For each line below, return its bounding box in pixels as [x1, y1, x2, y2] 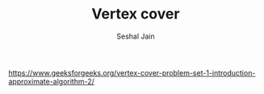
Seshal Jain [116, 31, 155, 41]
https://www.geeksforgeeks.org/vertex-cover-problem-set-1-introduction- [8, 67, 256, 77]
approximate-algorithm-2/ [8, 76, 95, 86]
